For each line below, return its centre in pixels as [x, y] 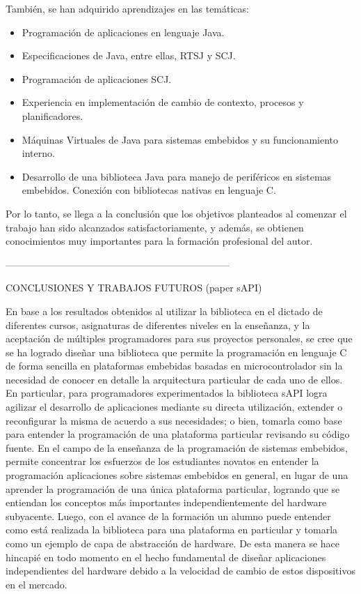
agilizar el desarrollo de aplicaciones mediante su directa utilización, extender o [174, 407]
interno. [38, 153]
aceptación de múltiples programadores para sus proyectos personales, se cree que [179, 338]
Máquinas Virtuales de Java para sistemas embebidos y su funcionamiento [180, 139]
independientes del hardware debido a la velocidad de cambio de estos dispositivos [180, 571]
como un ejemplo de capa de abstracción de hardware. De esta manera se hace [173, 543]
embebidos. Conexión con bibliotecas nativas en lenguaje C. [149, 190]
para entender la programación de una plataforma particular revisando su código [178, 434]
